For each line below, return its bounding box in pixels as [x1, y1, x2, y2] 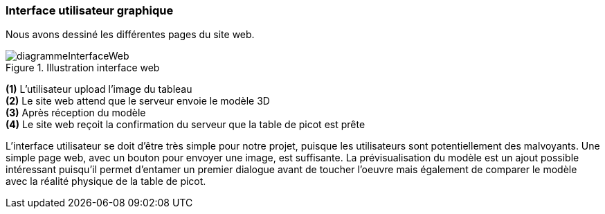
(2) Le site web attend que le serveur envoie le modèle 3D [6, 95, 270, 107]
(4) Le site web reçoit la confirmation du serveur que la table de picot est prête [6, 118, 365, 131]
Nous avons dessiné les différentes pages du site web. [6, 28, 255, 41]
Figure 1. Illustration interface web [6, 62, 160, 74]
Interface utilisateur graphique [6, 3, 174, 17]
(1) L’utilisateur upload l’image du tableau [6, 83, 192, 96]
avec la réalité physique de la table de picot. [6, 175, 206, 188]
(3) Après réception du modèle [6, 107, 146, 119]
